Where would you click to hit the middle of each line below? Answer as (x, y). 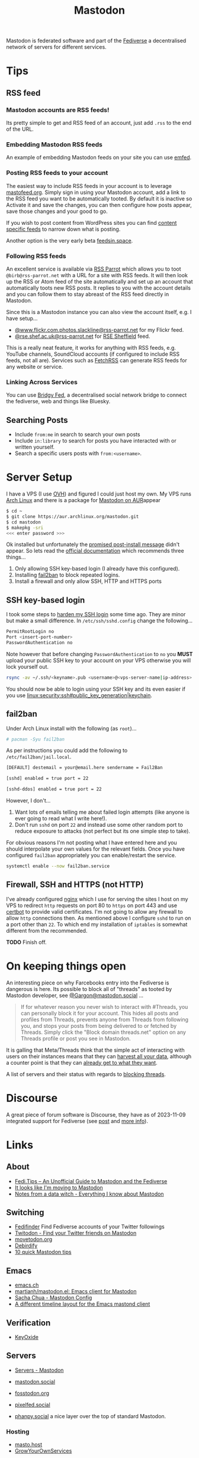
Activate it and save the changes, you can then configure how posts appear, (99, 205)
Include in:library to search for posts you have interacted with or (95, 441)
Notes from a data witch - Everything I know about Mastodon (89, 1194)
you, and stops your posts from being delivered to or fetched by (98, 1026)
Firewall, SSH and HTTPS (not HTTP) (75, 885)
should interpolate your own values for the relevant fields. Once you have (96, 849)
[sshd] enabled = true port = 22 (47, 779)
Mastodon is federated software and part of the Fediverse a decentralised (96, 41)
